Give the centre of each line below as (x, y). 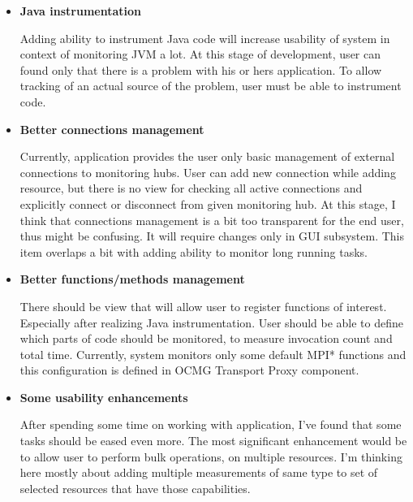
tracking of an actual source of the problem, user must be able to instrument (211, 86)
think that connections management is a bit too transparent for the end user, (212, 220)
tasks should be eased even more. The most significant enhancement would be (213, 441)
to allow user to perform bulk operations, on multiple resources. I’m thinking (211, 456)
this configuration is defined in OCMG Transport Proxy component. (189, 370)
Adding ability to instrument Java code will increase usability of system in (205, 38)
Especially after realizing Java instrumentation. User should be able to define (212, 322)
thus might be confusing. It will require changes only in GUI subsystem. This (212, 236)
